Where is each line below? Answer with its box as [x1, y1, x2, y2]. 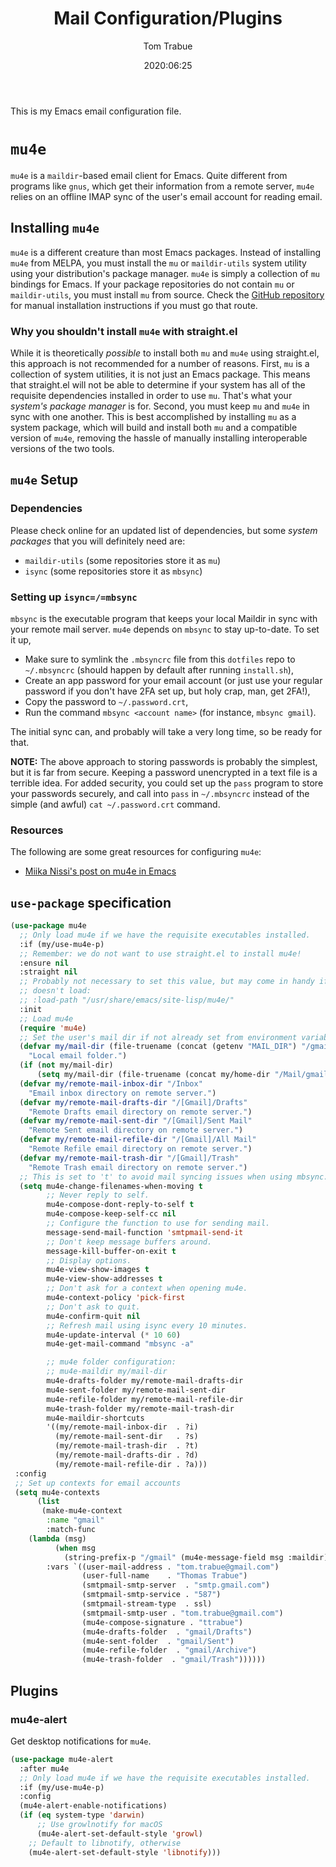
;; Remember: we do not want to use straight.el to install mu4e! [19, 948, 302, 959]
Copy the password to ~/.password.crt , [24, 695, 189, 707]
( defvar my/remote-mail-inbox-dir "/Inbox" [19, 1078, 203, 1089]
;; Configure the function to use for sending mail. [46, 1218, 271, 1229]
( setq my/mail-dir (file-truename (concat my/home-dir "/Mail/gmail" [36, 1070, 333, 1080]
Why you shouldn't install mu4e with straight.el [10, 324, 238, 338]
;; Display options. [46, 1255, 132, 1266]
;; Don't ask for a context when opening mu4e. [46, 1283, 248, 1294]
